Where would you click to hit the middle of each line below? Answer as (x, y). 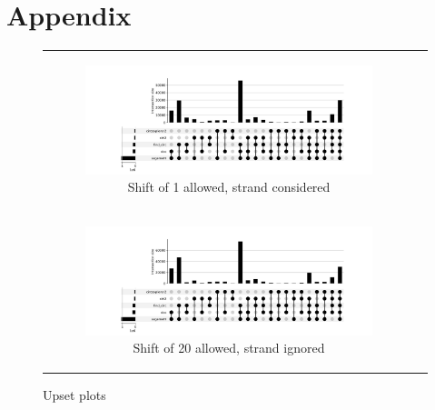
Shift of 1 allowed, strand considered (229, 187)
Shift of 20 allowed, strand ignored (229, 348)
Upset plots (74, 395)
